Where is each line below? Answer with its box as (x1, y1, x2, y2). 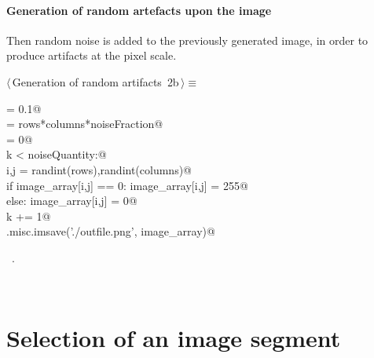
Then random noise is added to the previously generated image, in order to (6, 31, 368, 48)
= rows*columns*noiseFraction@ (6, 115, 163, 132)
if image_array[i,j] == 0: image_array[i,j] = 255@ (6, 177, 248, 193)
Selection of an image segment (6, 322, 341, 354)
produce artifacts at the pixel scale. (6, 47, 177, 64)
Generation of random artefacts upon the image (6, 2, 272, 18)
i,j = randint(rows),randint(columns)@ (6, 161, 192, 177)
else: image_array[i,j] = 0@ (6, 192, 137, 209)
